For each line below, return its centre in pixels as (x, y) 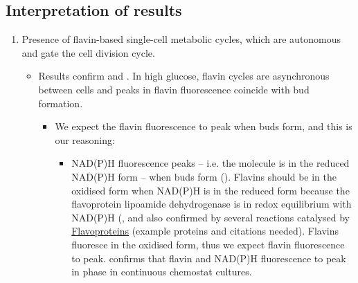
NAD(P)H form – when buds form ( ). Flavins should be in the (204, 176)
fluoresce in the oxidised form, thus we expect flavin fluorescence (208, 244)
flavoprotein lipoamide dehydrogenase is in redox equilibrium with (212, 204)
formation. (61, 103)
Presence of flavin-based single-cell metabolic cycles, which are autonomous (181, 39)
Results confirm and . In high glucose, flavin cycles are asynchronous (184, 76)
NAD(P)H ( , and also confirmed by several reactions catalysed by (211, 217)
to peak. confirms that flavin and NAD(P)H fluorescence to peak (209, 258)
